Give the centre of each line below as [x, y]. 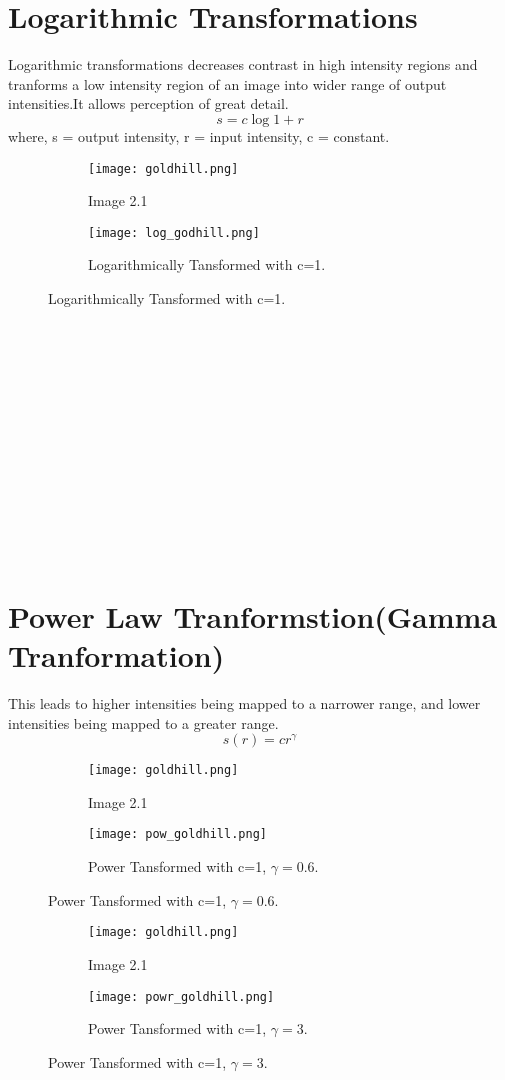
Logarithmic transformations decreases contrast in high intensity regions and [243, 64]
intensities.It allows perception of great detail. [148, 103]
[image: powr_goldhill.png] [181, 996]
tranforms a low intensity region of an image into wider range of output [227, 83]
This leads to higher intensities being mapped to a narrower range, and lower [244, 703]
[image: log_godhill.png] [174, 232]
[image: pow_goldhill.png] [177, 834]
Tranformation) [116, 655]
